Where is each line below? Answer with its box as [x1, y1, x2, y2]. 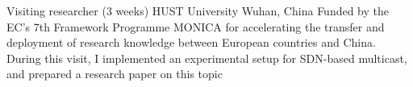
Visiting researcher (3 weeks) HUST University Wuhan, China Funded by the [6, 2, 390, 19]
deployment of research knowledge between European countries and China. [6, 34, 376, 51]
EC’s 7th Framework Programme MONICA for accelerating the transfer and [6, 18, 385, 35]
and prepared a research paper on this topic [6, 65, 223, 82]
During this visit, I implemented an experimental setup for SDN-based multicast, [6, 49, 407, 66]
